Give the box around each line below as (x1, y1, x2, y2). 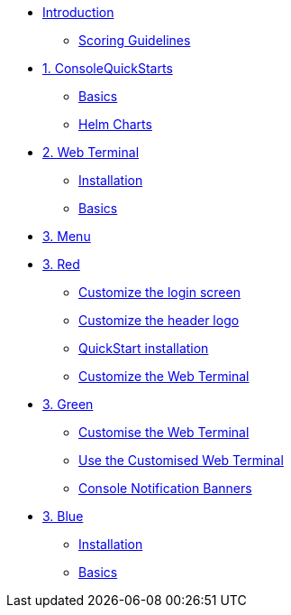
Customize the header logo (78, 312, 240, 328)
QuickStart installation (78, 340, 209, 356)
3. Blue (42, 508, 84, 524)
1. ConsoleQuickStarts (42, 61, 173, 76)
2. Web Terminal (42, 144, 140, 160)
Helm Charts (78, 116, 152, 132)
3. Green (42, 396, 94, 412)
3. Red (42, 256, 80, 272)
